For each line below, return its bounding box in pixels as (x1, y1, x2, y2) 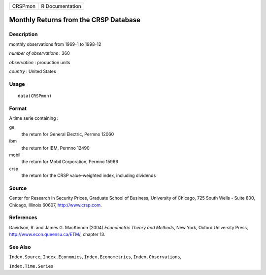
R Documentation (41, 3, 81, 9)
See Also (9, 243, 31, 250)
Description (9, 31, 38, 38)
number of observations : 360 (9, 50, 70, 56)
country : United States (9, 68, 56, 74)
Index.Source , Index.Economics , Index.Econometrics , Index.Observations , (9, 254, 182, 260)
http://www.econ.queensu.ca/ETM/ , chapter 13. (9, 232, 105, 238)
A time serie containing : (9, 115, 59, 121)
